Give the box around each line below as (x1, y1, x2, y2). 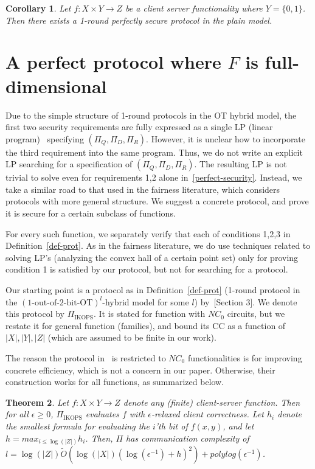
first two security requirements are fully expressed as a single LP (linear (5, 120, 273, 133)
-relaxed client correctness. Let (151, 408, 264, 420)
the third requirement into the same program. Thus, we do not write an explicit (5, 145, 303, 158)
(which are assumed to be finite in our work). (47, 331, 216, 344)
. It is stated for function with (93, 307, 206, 320)
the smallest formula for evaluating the (5, 419, 150, 432)
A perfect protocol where (5, 49, 221, 74)
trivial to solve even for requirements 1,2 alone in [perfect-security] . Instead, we (5, 171, 302, 184)
